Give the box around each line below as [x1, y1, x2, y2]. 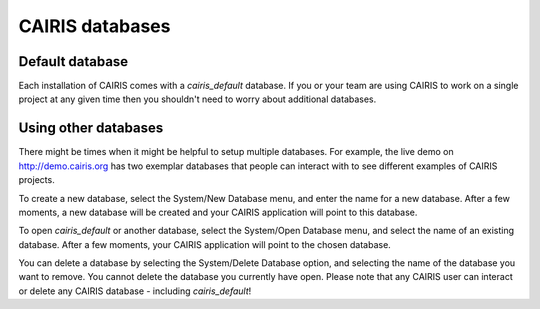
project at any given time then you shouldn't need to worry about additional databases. [18, 93, 377, 105]
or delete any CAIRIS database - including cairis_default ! [18, 285, 252, 297]
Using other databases [18, 120, 164, 137]
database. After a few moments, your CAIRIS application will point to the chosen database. [18, 238, 392, 250]
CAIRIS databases [18, 15, 171, 37]
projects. [18, 174, 55, 186]
